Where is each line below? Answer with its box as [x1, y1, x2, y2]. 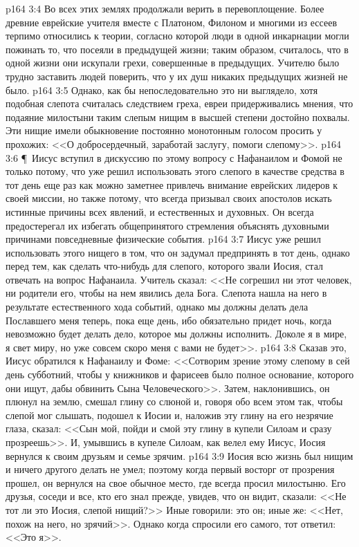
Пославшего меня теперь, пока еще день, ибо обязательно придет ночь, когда [6, 313, 332, 327]
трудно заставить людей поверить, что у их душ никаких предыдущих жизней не [6, 68, 348, 83]
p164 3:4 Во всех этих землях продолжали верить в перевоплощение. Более [6, 1, 324, 15]
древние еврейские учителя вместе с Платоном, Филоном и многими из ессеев [6, 15, 337, 29]
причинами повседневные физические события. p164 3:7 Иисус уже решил [6, 232, 321, 246]
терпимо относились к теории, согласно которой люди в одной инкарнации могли [6, 28, 349, 43]
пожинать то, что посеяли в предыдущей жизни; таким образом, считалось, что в [6, 41, 349, 56]
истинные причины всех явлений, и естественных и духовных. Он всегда [6, 204, 314, 219]
